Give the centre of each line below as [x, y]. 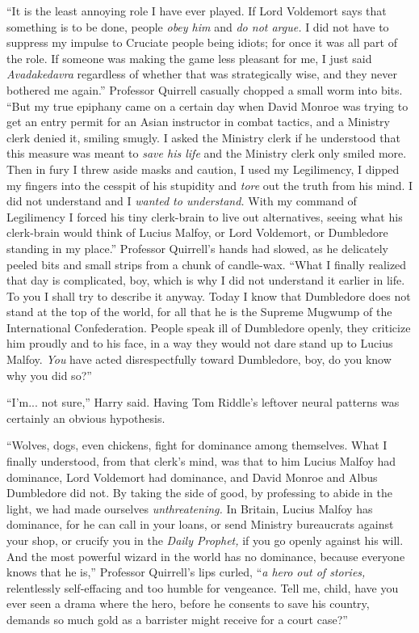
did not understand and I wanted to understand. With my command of [182, 201]
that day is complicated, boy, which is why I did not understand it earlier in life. [206, 280]
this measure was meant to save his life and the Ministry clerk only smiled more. [207, 153]
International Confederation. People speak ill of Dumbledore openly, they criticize [209, 327]
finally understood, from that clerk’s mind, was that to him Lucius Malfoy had [201, 461]
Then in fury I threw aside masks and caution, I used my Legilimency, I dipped [203, 169]
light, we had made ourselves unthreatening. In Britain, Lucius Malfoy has [190, 508]
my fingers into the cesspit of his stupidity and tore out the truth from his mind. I [210, 185]
